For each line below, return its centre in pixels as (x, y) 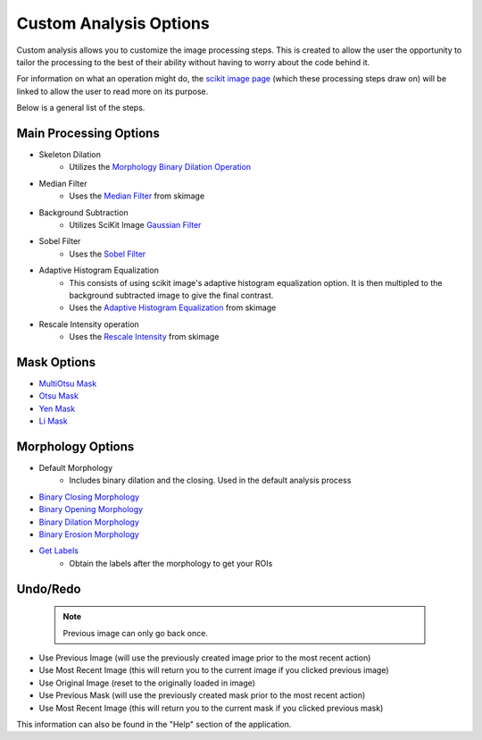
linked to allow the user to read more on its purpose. (112, 91)
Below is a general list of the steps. (81, 108)
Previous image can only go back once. (136, 633)
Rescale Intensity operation (89, 324)
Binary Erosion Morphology (89, 534)
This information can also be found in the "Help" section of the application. (154, 724)
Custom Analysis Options (113, 23)
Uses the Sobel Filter (108, 254)
